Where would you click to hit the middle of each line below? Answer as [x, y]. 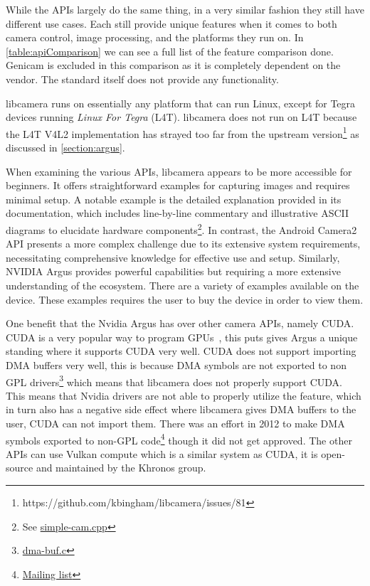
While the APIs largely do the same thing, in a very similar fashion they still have [185, 9]
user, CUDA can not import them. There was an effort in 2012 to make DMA [175, 423]
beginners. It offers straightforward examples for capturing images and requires [178, 185]
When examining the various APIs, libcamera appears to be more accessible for [179, 171]
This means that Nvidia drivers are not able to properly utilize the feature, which [184, 395]
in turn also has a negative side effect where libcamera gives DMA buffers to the [181, 409]
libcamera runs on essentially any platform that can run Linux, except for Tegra [181, 103]
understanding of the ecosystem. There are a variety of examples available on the [183, 285]
